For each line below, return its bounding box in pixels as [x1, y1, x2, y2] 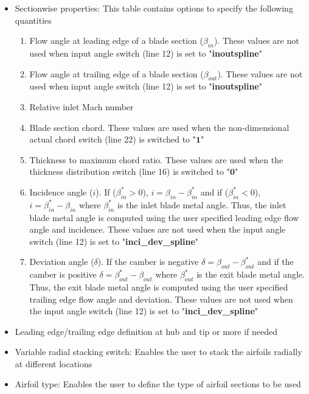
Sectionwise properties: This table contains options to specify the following [15, 2, 293, 14]
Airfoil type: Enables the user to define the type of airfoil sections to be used [15, 378, 301, 390]
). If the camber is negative [97, 255, 199, 268]
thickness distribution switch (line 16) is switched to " [29, 165, 230, 178]
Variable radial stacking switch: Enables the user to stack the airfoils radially [15, 345, 302, 358]
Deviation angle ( [29, 255, 94, 268]
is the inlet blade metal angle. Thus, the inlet [117, 198, 286, 211]
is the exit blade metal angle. [196, 268, 305, 281]
